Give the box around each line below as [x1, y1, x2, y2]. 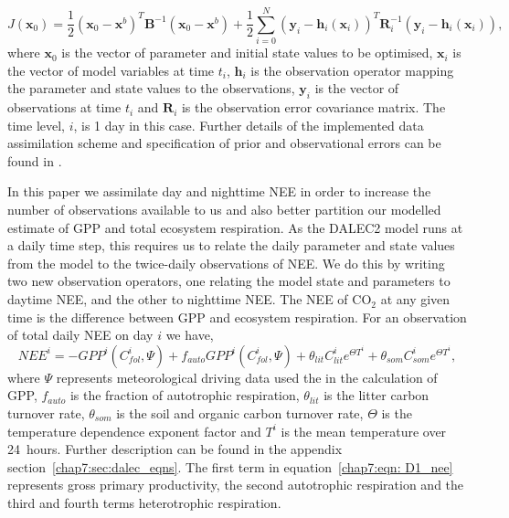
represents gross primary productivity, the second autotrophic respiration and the [7, 475, 464, 494]
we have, [165, 325, 214, 344]
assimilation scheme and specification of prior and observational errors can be [7, 133, 441, 153]
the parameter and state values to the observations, [7, 79, 295, 98]
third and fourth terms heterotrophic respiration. [7, 492, 281, 512]
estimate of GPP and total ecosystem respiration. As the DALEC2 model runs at [7, 217, 463, 237]
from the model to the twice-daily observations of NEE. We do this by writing [7, 253, 445, 272]
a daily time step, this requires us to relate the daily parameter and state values [7, 236, 455, 255]
